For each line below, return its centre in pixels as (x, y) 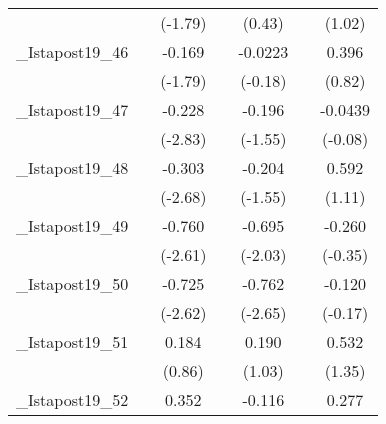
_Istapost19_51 (72, 341)
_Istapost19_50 (72, 283)
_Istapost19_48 (72, 167)
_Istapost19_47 (72, 109)
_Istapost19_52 (72, 399)
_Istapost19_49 (72, 225)
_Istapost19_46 (72, 51)
